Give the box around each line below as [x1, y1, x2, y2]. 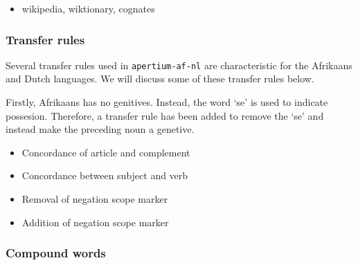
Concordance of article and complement [21, 145, 190, 159]
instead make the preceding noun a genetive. [6, 122, 195, 136]
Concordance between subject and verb [21, 168, 188, 183]
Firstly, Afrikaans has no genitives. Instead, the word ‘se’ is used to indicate [6, 95, 328, 109]
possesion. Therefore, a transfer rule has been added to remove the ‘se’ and [6, 108, 324, 122]
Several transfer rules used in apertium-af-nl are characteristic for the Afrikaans [6, 57, 352, 72]
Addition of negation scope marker [21, 214, 169, 229]
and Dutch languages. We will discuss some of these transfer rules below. [6, 71, 314, 86]
